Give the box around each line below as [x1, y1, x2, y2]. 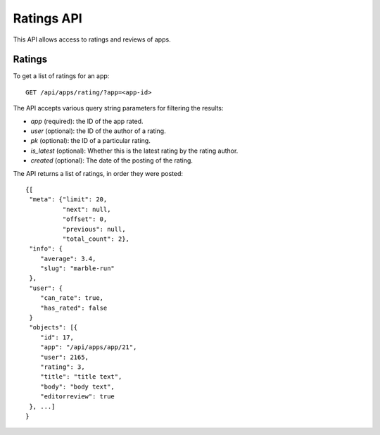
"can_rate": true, [39, 294, 104, 302]
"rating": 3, [39, 363, 85, 371]
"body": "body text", [39, 382, 115, 391]
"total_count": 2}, [62, 234, 130, 243]
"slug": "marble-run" [39, 265, 115, 272]
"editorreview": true [39, 393, 115, 401]
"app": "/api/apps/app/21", [39, 343, 137, 351]
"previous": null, [62, 225, 126, 233]
